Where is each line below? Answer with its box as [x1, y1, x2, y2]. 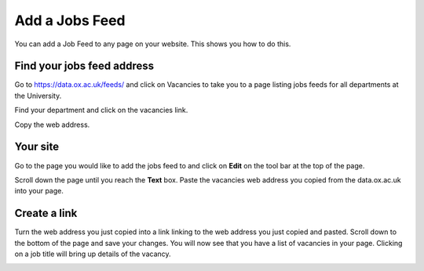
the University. [14, 91, 62, 100]
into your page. [14, 186, 64, 196]
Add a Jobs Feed [14, 12, 126, 29]
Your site [14, 140, 59, 154]
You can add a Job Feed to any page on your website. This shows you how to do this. [14, 39, 291, 49]
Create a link [14, 207, 78, 220]
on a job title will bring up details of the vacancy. [14, 249, 172, 258]
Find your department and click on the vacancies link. [14, 106, 188, 115]
